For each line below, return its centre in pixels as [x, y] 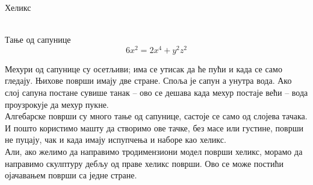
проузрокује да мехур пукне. [57, 104]
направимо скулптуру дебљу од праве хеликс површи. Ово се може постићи [144, 163]
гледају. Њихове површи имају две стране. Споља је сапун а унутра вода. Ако [148, 80]
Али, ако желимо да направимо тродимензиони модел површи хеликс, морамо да [154, 152]
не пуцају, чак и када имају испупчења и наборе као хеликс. [116, 140]
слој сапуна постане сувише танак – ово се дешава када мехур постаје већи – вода [156, 92]
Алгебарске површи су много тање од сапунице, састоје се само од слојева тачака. [156, 116]
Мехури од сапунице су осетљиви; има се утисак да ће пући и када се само [144, 68]
